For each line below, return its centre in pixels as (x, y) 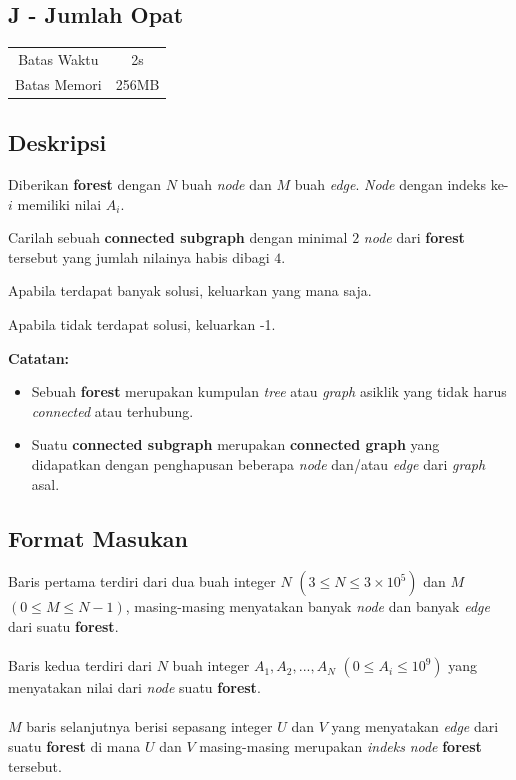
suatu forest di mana (74, 745)
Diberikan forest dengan (85, 184)
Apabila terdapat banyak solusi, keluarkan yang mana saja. (190, 290)
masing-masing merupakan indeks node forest (340, 745)
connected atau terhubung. (112, 410)
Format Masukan (98, 537)
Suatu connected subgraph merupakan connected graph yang (235, 444)
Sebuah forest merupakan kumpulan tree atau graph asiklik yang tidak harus (269, 391)
